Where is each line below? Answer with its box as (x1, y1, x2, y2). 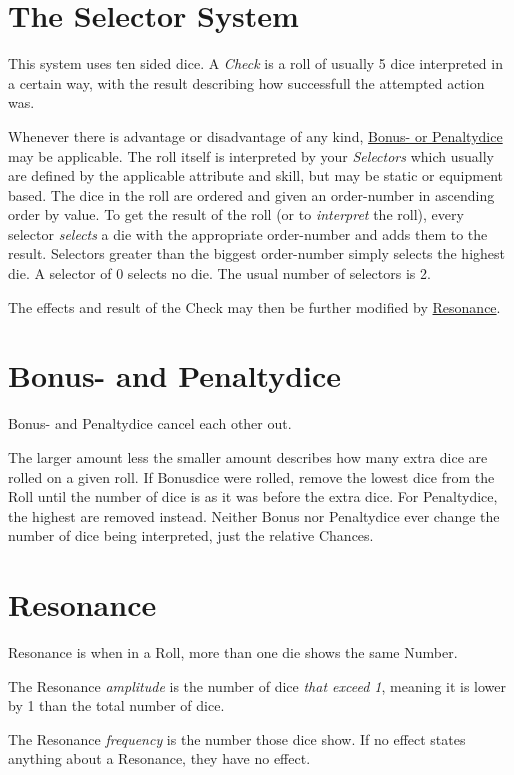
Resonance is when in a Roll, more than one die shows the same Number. (8, 642, 458, 663)
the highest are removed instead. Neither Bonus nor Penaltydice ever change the (8, 505, 500, 526)
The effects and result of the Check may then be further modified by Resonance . (8, 296, 501, 317)
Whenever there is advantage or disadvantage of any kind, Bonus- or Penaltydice (8, 125, 503, 146)
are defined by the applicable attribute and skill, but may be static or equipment (8, 165, 503, 186)
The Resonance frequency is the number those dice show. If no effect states (8, 728, 466, 749)
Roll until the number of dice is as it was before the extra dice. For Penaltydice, (8, 486, 498, 507)
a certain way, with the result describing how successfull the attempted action (8, 72, 485, 93)
